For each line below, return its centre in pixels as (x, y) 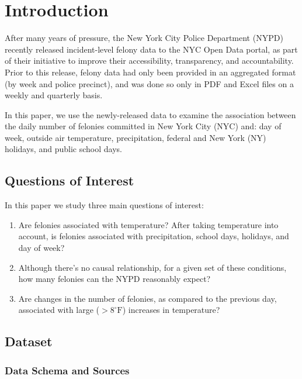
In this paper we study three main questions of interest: (104, 205)
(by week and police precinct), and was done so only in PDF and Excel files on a (149, 83)
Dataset (29, 341)
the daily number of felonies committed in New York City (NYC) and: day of (143, 126)
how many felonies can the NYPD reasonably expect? (114, 279)
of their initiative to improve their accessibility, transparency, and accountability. (149, 61)
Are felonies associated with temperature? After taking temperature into (148, 224)
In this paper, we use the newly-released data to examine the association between (150, 114)
